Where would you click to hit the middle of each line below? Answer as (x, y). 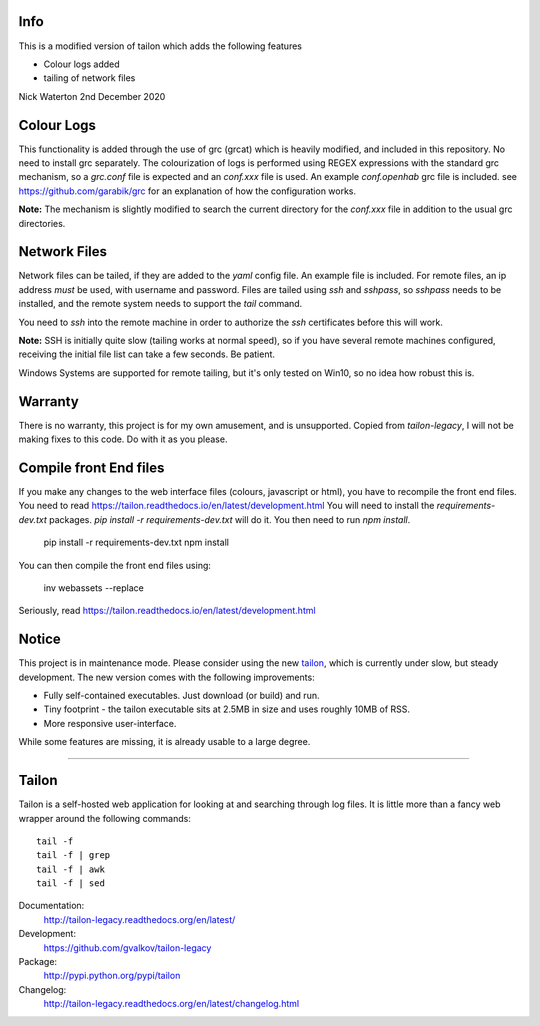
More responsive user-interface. (110, 723)
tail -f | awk (70, 869)
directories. (42, 223)
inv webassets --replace (93, 587)
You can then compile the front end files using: (115, 565)
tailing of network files (89, 78)
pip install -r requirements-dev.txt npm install (136, 542)
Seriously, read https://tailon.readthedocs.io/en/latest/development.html (167, 611)
